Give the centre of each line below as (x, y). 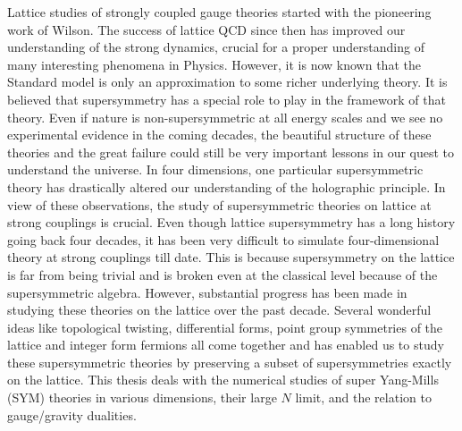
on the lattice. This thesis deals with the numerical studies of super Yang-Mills (223, 380)
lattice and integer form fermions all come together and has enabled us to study (226, 345)
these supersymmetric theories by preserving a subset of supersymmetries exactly (230, 362)
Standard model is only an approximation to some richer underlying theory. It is (227, 82)
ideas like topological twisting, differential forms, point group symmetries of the (225, 327)
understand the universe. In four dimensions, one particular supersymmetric (215, 169)
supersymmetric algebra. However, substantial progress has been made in (207, 292)
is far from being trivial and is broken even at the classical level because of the (223, 274)
